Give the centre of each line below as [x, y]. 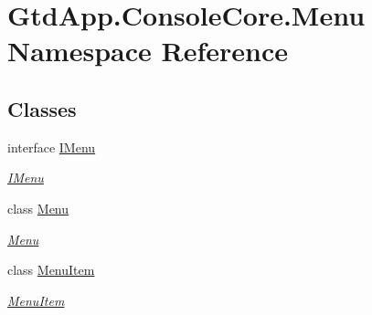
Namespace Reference [148, 51]
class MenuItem [51, 270]
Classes [42, 108]
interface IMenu [52, 147]
